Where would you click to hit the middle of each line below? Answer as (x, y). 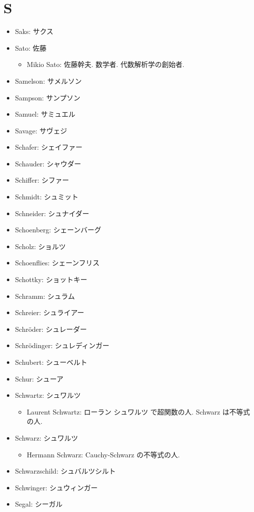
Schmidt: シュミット (47, 197)
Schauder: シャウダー (48, 163)
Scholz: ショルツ (40, 246)
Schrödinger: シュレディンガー (62, 345)
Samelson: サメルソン (48, 80)
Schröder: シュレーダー (51, 329)
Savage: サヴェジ (41, 130)
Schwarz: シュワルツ (46, 437)
